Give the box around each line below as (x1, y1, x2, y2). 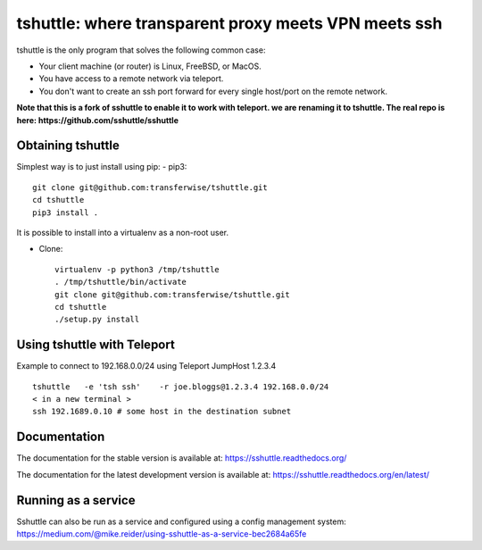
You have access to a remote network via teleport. (38, 73, 224, 84)
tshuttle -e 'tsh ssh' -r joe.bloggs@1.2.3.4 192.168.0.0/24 (32, 381, 329, 392)
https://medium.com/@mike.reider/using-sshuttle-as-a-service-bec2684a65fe (16, 528, 307, 539)
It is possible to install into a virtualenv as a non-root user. (16, 227, 229, 237)
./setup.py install (54, 314, 140, 325)
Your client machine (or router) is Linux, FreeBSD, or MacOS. (38, 61, 262, 71)
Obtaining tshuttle (16, 138, 120, 154)
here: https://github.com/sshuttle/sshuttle (16, 114, 179, 125)
